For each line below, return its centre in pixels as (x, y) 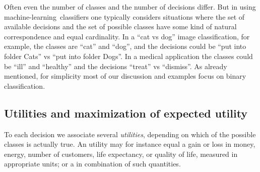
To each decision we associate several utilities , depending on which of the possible (130, 134)
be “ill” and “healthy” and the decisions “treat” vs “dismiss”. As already (116, 66)
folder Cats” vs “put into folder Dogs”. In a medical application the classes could (128, 56)
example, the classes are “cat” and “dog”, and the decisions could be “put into (125, 46)
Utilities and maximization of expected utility (126, 113)
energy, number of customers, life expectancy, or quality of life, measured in (121, 154)
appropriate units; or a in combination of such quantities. (92, 164)
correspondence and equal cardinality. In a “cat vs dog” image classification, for (127, 36)
